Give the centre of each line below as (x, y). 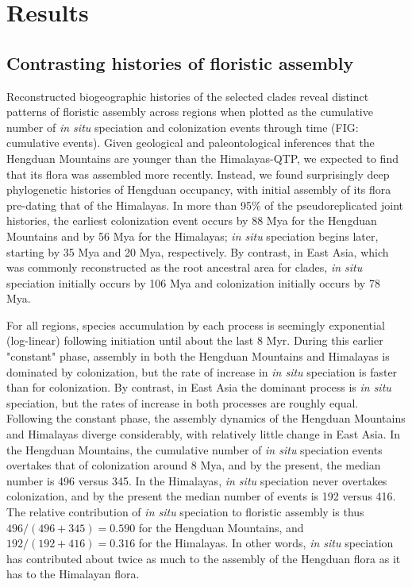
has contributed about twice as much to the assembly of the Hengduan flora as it (204, 558)
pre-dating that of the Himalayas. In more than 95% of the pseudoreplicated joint (205, 205)
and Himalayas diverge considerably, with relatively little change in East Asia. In (204, 434)
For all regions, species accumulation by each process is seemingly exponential (196, 324)
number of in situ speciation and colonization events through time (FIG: (183, 127)
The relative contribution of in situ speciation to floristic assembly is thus (185, 512)
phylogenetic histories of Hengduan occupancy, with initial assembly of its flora (199, 189)
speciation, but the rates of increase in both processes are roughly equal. (183, 402)
